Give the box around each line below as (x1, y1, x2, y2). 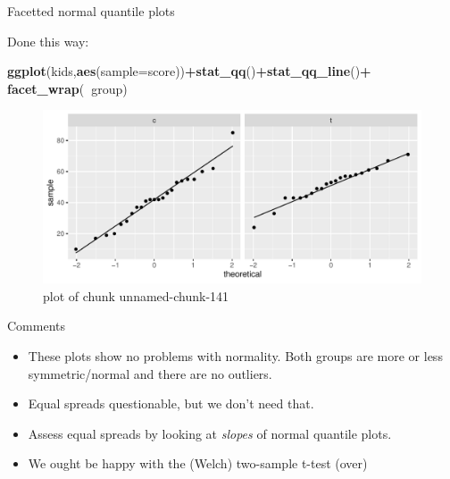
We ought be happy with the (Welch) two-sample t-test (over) (28, 454, 368, 473)
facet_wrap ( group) (7, 79, 128, 97)
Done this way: (7, 31, 89, 50)
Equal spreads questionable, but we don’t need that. (28, 394, 314, 413)
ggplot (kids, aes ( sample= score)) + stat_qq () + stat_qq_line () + (7, 62, 371, 80)
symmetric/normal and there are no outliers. (28, 364, 272, 382)
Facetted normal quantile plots (7, 2, 175, 20)
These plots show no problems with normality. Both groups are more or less (28, 346, 443, 365)
